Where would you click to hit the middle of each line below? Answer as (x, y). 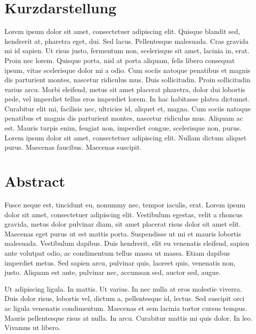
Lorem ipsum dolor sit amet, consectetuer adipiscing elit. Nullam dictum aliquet (126, 137)
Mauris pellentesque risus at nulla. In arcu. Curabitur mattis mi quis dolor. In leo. (128, 317)
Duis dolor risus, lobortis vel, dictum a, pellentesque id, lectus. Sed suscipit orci (125, 298)
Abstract (35, 181)
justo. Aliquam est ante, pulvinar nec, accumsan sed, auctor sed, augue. (113, 272)
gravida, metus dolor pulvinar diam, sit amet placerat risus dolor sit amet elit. (123, 224)
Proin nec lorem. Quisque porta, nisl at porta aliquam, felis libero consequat (120, 60)
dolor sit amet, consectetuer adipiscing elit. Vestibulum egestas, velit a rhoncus (124, 214)
